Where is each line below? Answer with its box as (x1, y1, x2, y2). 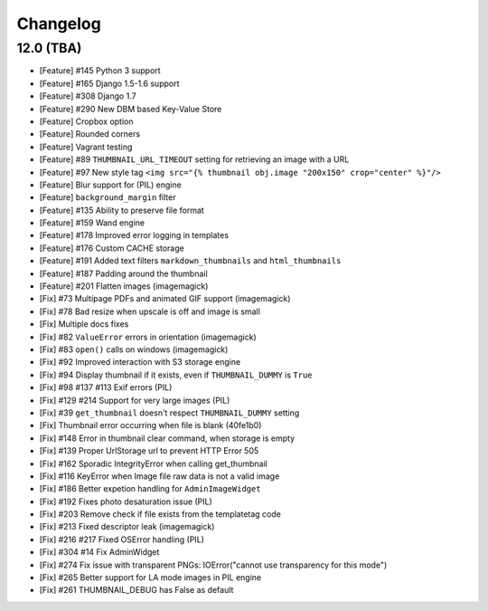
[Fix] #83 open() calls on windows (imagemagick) (39, 344, 229, 355)
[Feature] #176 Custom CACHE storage (39, 243, 184, 253)
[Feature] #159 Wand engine (39, 217, 145, 228)
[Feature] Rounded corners (39, 129, 140, 139)
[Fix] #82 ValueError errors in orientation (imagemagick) (39, 331, 257, 342)
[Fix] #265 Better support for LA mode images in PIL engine (39, 572, 262, 583)
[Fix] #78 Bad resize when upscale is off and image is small (39, 306, 261, 317)
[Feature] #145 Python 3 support (39, 65, 162, 76)
